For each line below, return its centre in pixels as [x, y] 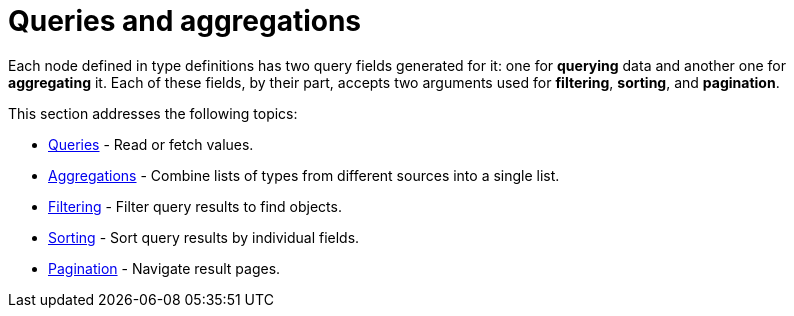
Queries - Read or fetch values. [151, 144]
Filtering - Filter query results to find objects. [195, 206]
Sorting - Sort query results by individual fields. [204, 237]
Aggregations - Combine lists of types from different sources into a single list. [304, 175]
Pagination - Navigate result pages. [164, 268]
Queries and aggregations [185, 21]
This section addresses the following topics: [153, 113]
